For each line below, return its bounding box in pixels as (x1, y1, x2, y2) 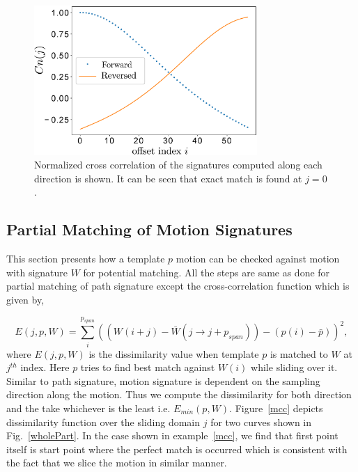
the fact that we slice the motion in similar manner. (6, 455, 227, 470)
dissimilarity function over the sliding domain (6, 414, 201, 429)
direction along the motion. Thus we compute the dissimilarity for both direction (6, 387, 352, 402)
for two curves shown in (210, 414, 312, 429)
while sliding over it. (251, 360, 338, 375)
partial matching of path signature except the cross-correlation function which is (6, 278, 350, 293)
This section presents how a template (6, 251, 165, 266)
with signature (6, 265, 68, 279)
